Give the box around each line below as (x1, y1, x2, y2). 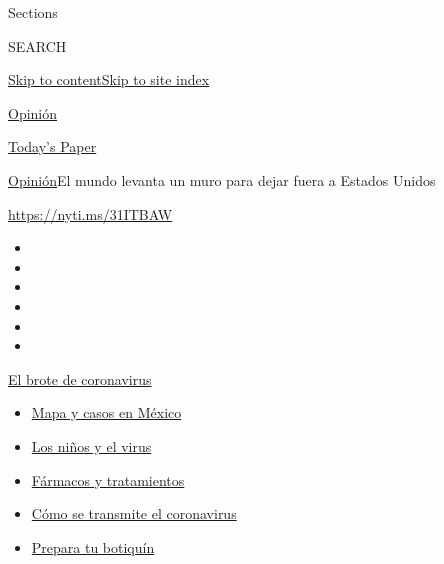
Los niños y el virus (31, 435, 152, 456)
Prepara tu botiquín (31, 536, 155, 557)
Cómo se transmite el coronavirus (31, 503, 237, 524)
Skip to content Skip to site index (8, 69, 210, 90)
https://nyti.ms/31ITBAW (8, 203, 173, 224)
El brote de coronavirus (8, 368, 152, 389)
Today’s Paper (8, 136, 97, 157)
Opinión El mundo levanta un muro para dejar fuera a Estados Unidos (8, 169, 436, 190)
